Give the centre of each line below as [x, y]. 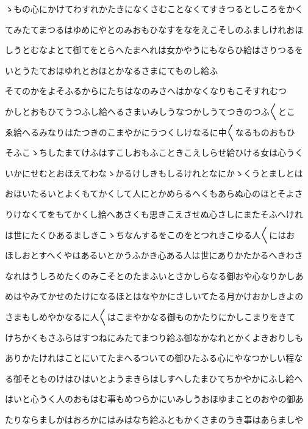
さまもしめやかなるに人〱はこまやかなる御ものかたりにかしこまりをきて [150, 316]
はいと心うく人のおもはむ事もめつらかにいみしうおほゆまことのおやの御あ [154, 399]
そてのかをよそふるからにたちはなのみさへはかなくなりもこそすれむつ [146, 91]
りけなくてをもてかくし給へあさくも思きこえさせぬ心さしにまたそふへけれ [154, 214]
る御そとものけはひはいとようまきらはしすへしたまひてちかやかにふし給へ [154, 378]
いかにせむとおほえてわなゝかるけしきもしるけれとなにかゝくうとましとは [154, 173]
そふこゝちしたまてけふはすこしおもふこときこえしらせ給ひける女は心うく [154, 152]
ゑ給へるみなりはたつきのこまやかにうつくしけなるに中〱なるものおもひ [150, 132]
